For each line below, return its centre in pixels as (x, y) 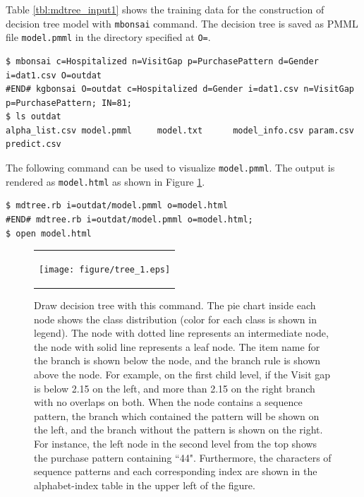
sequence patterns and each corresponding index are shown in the (176, 471)
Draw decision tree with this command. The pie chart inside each (175, 305)
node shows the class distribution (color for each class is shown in (175, 319)
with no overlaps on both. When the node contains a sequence (168, 402)
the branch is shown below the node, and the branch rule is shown (177, 360)
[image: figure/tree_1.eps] (105, 269)
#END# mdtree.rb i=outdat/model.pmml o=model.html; (129, 219)
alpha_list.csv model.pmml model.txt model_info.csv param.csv (180, 130)
